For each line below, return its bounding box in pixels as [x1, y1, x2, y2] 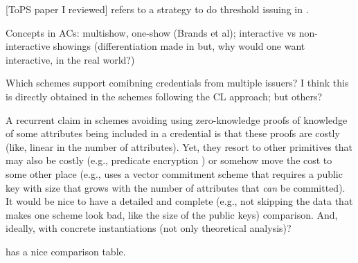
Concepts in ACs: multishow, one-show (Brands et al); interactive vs [6, 25, 296, 39]
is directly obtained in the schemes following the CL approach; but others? [6, 89, 323, 103]
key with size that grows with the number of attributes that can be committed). [6, 180, 346, 194]
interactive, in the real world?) [6, 52, 135, 66]
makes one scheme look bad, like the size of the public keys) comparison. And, [6, 207, 338, 221]
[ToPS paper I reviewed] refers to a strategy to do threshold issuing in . [6, 2, 309, 16]
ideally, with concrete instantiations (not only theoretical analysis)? [6, 221, 292, 235]
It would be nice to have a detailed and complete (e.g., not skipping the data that [6, 194, 353, 208]
